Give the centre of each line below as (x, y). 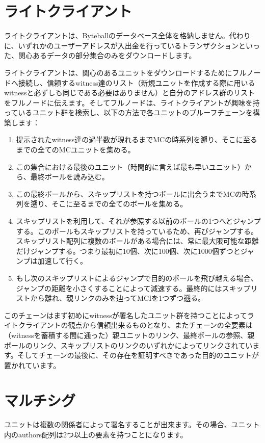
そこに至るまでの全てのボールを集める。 (120, 204)
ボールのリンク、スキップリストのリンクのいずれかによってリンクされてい (128, 345)
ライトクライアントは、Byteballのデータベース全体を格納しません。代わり (127, 35)
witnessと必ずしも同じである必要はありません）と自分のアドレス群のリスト (129, 93)
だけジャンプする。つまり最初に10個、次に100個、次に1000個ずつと (128, 251)
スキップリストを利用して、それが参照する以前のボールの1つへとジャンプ (138, 221)
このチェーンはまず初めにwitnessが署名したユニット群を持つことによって (126, 315)
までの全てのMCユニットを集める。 (75, 150)
